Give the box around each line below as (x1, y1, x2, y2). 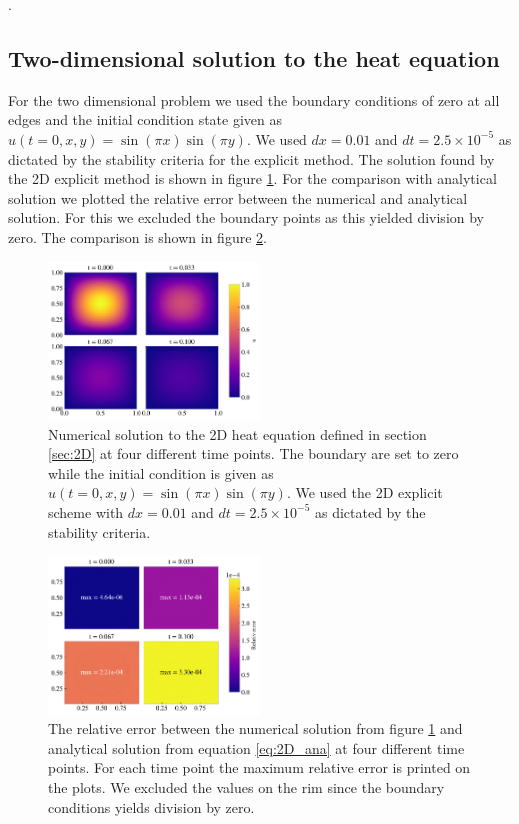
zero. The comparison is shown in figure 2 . (8, 226, 267, 247)
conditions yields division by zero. (48, 796, 255, 817)
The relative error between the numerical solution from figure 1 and (48, 718, 463, 739)
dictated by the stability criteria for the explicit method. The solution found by (8, 148, 495, 169)
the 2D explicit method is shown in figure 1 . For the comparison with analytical (8, 168, 497, 189)
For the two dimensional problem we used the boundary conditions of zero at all (8, 89, 500, 110)
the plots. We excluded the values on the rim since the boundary (48, 776, 445, 797)
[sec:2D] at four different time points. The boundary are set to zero (48, 443, 459, 464)
